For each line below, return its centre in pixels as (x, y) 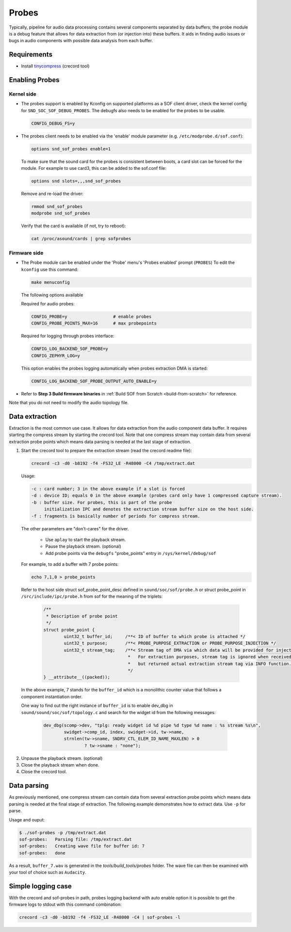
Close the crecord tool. (44, 772)
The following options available (52, 295)
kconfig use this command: (50, 269)
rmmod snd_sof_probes (57, 207)
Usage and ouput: (27, 819)
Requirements (31, 55)
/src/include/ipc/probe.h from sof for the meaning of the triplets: (92, 596)
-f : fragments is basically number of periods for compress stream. (116, 516)
